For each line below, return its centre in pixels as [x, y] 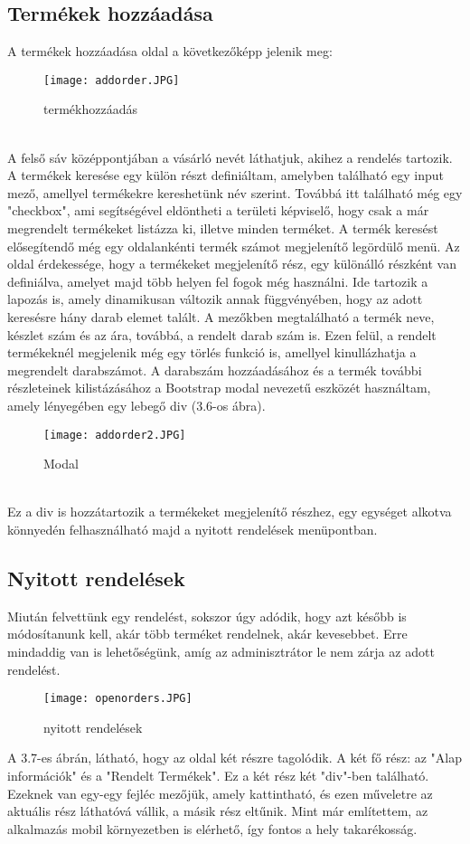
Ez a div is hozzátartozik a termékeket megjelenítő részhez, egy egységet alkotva [230, 512]
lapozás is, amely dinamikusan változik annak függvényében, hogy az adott [215, 299]
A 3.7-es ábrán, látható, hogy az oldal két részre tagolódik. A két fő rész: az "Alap [235, 758]
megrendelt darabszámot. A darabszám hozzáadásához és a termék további [215, 370]
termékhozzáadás [90, 109]
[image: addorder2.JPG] [115, 435]
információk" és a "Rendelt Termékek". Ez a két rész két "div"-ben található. [218, 775]
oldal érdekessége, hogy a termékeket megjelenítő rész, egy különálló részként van [232, 264]
